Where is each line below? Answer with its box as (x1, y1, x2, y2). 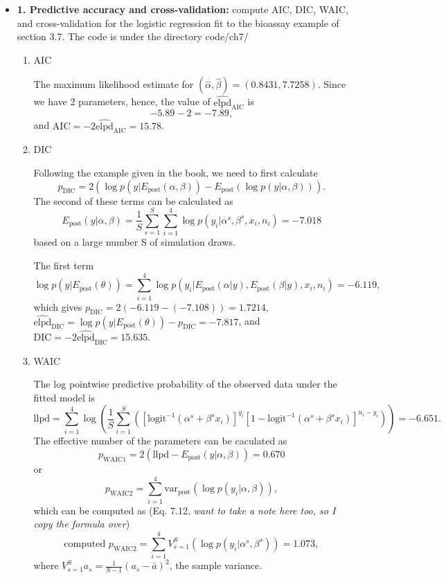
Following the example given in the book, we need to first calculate (33, 165, 318, 179)
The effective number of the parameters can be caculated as (33, 433, 287, 448)
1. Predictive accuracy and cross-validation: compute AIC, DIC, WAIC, (17, 2, 349, 16)
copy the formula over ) (33, 516, 130, 531)
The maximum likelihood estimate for (33, 77, 194, 91)
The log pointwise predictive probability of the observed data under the (33, 377, 337, 391)
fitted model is (33, 390, 95, 404)
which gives (33, 299, 82, 314)
